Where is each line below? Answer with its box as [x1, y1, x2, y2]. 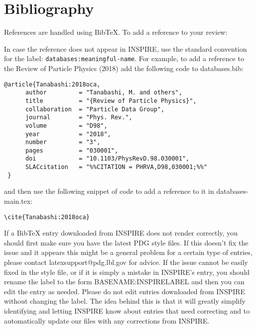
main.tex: [4, 196, 33, 206]
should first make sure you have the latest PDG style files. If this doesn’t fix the [4, 237, 249, 247]
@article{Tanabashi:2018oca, [4, 81, 101, 88]
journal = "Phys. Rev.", [25, 114, 132, 121]
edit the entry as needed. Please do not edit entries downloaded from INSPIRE [4, 286, 246, 296]
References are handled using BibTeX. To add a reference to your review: [4, 27, 228, 37]
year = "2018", [25, 130, 111, 138]
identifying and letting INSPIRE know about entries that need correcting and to [4, 306, 250, 316]
